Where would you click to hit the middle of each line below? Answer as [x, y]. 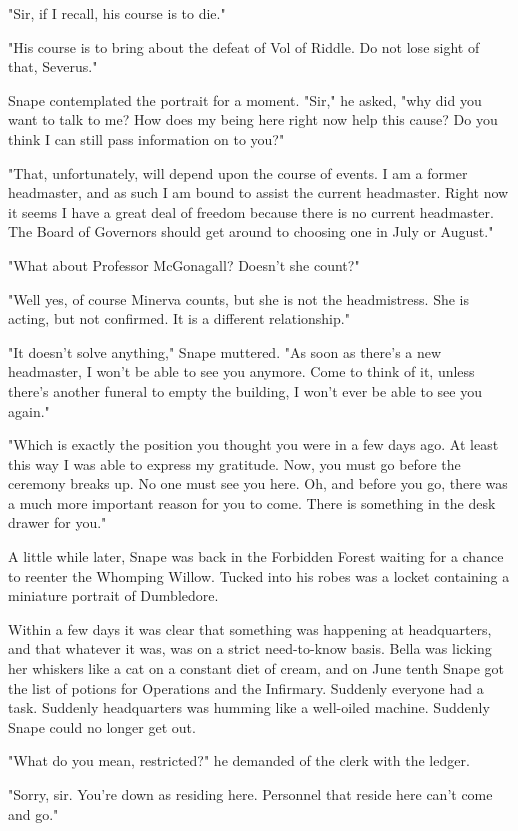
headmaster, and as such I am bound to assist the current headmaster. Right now [258, 192]
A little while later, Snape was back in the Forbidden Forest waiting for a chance [256, 556]
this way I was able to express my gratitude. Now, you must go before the [234, 463]
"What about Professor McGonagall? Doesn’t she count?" [184, 264]
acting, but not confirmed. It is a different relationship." [179, 318]
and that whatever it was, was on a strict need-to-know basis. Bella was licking [250, 648]
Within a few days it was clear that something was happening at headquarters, [250, 628]
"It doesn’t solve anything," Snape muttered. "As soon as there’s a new [225, 351]
